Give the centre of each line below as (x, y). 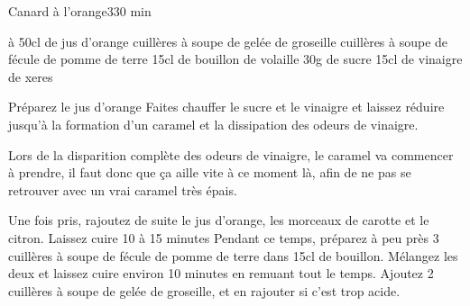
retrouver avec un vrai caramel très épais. (123, 189)
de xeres (31, 76)
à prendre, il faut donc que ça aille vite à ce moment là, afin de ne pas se (210, 172)
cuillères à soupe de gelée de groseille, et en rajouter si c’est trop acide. (204, 290)
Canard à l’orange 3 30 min (80, 11)
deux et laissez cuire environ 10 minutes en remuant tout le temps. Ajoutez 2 (221, 273)
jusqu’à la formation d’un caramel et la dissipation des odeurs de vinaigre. (213, 124)
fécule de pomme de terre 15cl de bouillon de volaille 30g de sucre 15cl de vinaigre (235, 59)
